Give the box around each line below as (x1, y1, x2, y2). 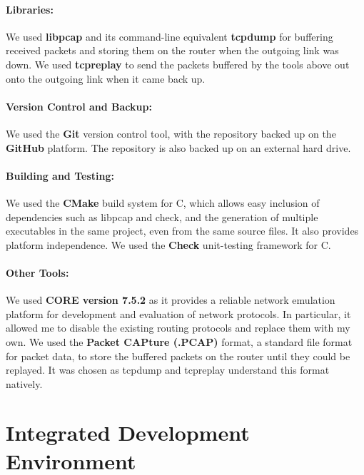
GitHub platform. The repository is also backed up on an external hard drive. (6, 140, 351, 155)
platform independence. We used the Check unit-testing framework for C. (6, 237, 331, 252)
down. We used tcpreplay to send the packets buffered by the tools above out (6, 56, 350, 71)
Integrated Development (6, 418, 250, 447)
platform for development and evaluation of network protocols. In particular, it (6, 306, 351, 321)
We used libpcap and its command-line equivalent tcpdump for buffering (6, 29, 333, 44)
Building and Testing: (6, 168, 114, 183)
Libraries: (6, 1, 54, 16)
